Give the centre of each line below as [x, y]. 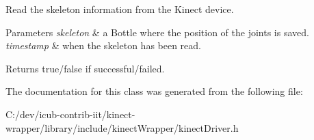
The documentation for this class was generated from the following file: [154, 91]
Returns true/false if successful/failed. [85, 68]
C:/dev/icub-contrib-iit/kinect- [70, 114]
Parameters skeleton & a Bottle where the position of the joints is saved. [157, 32]
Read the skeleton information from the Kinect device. [120, 9]
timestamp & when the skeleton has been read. [103, 45]
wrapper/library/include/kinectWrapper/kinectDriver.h [122, 127]
